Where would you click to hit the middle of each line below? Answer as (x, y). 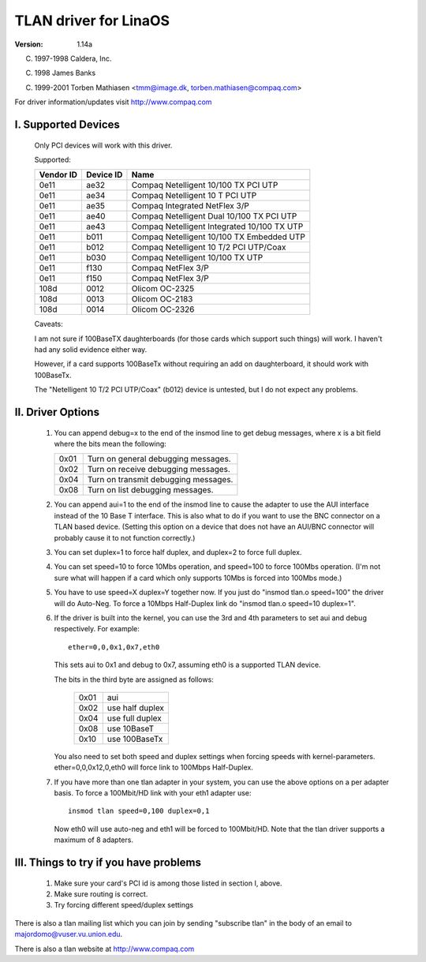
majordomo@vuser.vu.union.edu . (69, 934)
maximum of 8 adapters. (94, 840)
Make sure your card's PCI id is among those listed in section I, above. (168, 883)
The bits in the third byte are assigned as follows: (134, 679)
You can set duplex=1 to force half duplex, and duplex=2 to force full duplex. (178, 552)
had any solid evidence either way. (91, 350)
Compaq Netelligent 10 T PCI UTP (194, 196)
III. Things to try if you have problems (108, 863)
